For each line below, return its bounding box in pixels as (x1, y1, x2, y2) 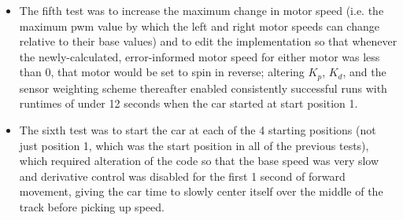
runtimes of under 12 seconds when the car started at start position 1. (19, 95, 358, 112)
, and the (342, 64, 386, 80)
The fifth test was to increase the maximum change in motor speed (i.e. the (19, 2, 384, 18)
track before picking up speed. (19, 198, 165, 214)
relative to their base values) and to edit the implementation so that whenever (19, 33, 397, 49)
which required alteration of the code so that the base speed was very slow (19, 152, 379, 169)
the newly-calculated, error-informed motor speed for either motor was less (19, 48, 380, 64)
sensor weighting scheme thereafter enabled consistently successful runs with (19, 79, 387, 96)
